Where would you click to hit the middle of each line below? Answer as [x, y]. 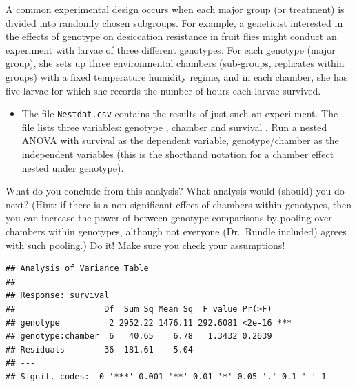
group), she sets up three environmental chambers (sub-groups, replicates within [175, 63]
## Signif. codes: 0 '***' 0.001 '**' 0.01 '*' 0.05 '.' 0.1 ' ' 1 [166, 376]
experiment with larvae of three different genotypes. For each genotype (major [171, 49]
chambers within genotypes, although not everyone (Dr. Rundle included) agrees [176, 231]
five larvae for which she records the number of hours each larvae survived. [163, 90]
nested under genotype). [73, 167]
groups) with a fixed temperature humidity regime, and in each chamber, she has [177, 76]
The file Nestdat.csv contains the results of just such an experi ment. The [180, 113]
